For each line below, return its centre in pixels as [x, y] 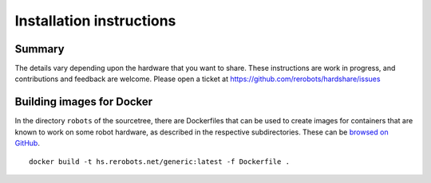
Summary [40, 49]
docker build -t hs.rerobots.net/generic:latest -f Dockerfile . [160, 162]
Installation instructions [95, 21]
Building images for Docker [84, 102]
